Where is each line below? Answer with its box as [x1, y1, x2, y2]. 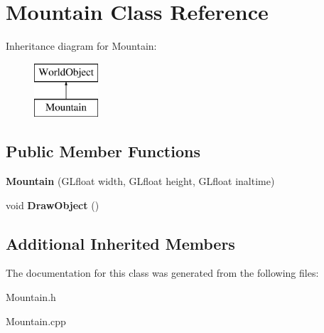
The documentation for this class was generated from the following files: [6, 265, 319, 280]
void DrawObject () [6, 197, 99, 212]
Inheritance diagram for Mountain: [6, 38, 157, 53]
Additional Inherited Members [6, 232, 235, 254]
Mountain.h [6, 290, 56, 305]
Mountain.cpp [6, 313, 66, 328]
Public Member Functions [6, 140, 200, 162]
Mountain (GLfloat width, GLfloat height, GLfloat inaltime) [6, 174, 275, 189]
